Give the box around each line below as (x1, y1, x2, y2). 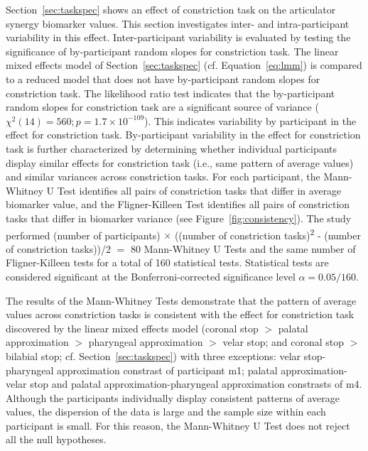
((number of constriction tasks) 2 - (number (174, 225, 361, 242)
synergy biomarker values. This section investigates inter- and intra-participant (6, 16, 350, 31)
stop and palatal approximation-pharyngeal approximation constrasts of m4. (30, 376, 362, 391)
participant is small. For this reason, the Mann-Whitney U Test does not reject (6, 418, 350, 433)
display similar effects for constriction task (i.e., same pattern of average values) (6, 155, 354, 170)
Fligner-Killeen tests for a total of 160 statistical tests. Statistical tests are (6, 255, 329, 270)
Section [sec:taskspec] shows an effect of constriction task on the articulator (6, 2, 336, 16)
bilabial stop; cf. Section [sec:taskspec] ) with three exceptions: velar (6, 348, 301, 363)
